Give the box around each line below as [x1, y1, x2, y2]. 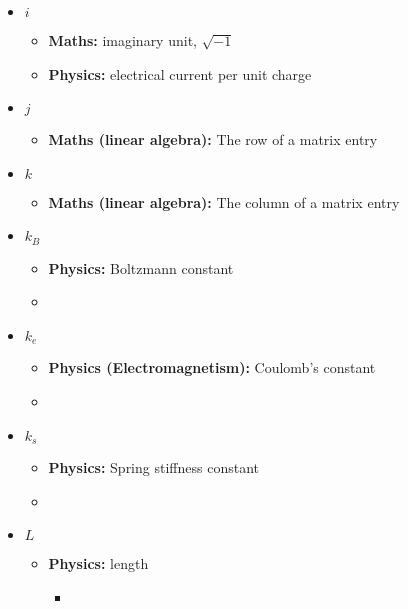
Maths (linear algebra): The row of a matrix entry [48, 129, 378, 150]
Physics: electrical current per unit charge [48, 63, 312, 84]
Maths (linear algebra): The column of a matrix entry [48, 191, 400, 212]
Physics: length [48, 553, 149, 574]
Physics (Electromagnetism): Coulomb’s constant [48, 357, 376, 378]
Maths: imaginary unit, [48, 30, 197, 50]
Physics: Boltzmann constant [48, 257, 234, 278]
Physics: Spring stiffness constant [48, 457, 259, 478]
